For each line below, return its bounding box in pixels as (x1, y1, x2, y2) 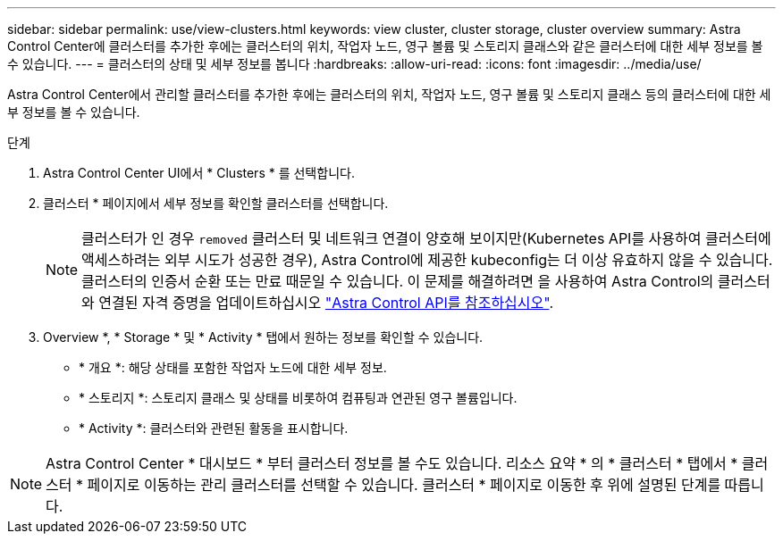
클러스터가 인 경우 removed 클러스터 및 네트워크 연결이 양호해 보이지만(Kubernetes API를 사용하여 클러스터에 (81, 229, 771, 247)
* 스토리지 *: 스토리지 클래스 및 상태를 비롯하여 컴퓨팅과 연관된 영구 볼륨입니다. (79, 390, 518, 405)
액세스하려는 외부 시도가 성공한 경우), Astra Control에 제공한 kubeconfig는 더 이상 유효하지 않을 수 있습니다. (81, 251, 773, 269)
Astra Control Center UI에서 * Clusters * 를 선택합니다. (43, 165, 355, 180)
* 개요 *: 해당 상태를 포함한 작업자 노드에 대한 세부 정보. (79, 360, 387, 375)
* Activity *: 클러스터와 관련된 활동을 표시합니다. (79, 420, 349, 436)
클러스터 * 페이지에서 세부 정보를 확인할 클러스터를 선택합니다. (43, 196, 389, 211)
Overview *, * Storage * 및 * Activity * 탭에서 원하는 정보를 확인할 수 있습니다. (43, 329, 484, 345)
